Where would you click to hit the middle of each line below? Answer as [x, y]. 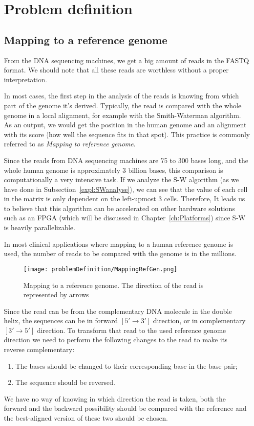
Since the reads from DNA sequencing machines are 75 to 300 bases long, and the [126, 160]
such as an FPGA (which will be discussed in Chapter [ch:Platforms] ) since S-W [125, 218]
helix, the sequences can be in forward [61, 320]
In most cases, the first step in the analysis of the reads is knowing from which [122, 96]
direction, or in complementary [199, 320]
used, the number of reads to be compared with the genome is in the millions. [120, 253]
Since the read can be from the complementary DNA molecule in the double [118, 311]
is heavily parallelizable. [40, 227]
